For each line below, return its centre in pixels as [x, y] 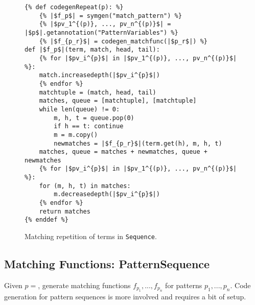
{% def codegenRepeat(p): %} [74, 7]
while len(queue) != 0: [79, 109]
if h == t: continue [89, 126]
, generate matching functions [84, 285]
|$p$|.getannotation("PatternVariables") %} [101, 32]
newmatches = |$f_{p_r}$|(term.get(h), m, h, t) [138, 143]
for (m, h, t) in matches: [85, 186]
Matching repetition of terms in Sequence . [91, 236]
